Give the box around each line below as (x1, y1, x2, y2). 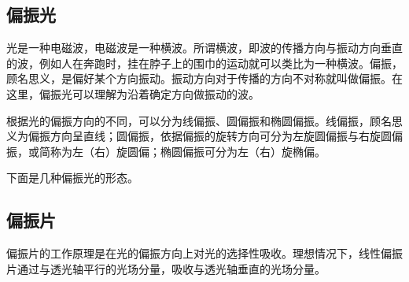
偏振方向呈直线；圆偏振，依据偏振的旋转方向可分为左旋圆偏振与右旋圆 (28, 128, 392, 144)
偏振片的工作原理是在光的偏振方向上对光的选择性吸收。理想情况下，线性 (6, 245, 381, 262)
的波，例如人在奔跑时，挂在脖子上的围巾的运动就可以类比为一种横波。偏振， (6, 54, 403, 71)
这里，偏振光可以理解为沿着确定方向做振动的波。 (6, 85, 260, 102)
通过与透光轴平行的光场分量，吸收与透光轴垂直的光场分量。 (17, 260, 326, 276)
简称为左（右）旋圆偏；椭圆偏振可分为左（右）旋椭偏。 (39, 143, 326, 159)
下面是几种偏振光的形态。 (6, 169, 138, 186)
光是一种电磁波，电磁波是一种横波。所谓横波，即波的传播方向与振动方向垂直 (6, 39, 403, 56)
